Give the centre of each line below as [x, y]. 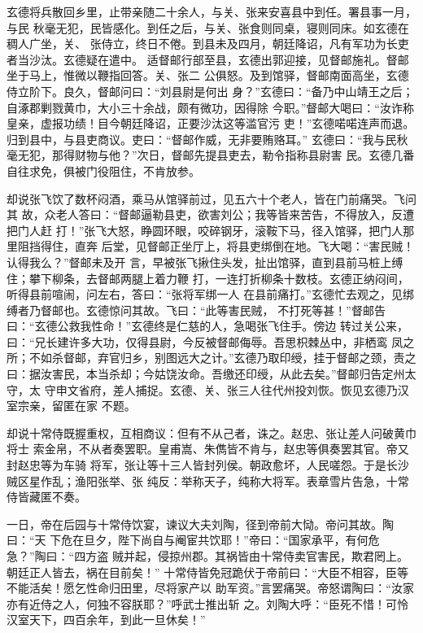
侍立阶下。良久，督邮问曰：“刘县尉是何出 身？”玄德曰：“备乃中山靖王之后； [210, 91]
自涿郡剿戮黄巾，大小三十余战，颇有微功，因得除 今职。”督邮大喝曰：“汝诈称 [210, 107]
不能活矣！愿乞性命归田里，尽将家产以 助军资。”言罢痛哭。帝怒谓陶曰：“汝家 [210, 588]
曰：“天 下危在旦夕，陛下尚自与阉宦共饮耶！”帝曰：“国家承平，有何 [188, 540]
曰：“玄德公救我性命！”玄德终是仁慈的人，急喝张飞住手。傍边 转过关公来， [207, 326]
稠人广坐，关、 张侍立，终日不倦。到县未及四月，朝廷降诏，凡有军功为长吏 [208, 44]
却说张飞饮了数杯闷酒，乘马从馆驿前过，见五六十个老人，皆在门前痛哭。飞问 [211, 198]
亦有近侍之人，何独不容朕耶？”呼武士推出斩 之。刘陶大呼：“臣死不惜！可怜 [207, 603]
